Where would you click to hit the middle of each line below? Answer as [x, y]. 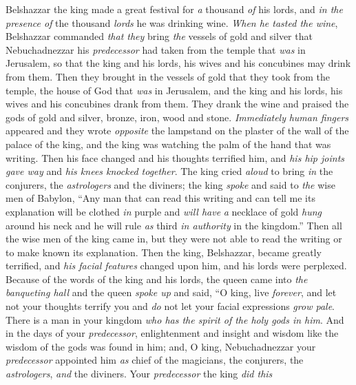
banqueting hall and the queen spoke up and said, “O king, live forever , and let [171, 292]
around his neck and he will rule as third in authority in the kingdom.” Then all [174, 225]
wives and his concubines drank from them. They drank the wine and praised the [177, 104]
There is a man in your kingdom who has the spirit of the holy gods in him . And [175, 319]
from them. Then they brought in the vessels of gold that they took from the [168, 76]
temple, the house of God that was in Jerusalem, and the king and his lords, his [174, 90]
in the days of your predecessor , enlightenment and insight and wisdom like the [172, 333]
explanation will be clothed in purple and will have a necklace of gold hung [164, 211]
